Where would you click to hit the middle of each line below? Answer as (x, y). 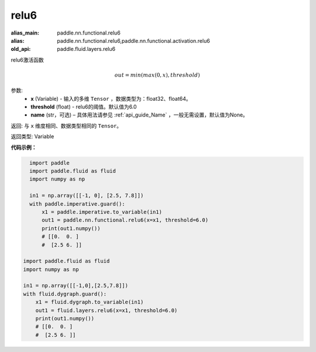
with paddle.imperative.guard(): (77, 204)
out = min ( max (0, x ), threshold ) (157, 75)
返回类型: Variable (32, 136)
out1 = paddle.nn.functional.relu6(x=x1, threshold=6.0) (125, 220)
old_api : (21, 49)
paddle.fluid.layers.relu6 (86, 49)
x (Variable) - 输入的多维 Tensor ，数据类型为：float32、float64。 (111, 98)
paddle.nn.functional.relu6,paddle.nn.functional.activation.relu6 (133, 40)
